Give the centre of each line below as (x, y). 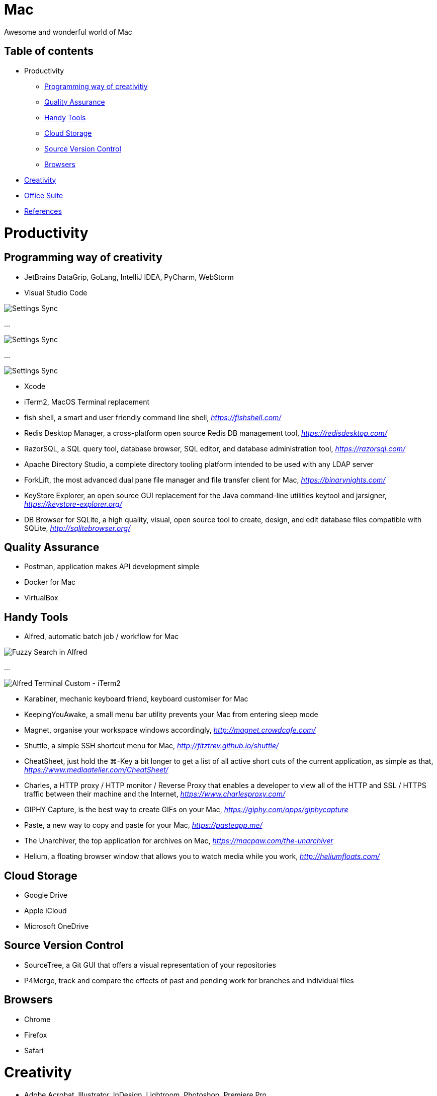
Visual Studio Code (56, 292)
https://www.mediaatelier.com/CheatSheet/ (96, 770)
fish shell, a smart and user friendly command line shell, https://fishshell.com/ (153, 417)
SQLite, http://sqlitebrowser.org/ (77, 528)
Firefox (36, 1035)
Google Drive (46, 895)
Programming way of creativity (83, 258)
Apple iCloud (46, 911)
